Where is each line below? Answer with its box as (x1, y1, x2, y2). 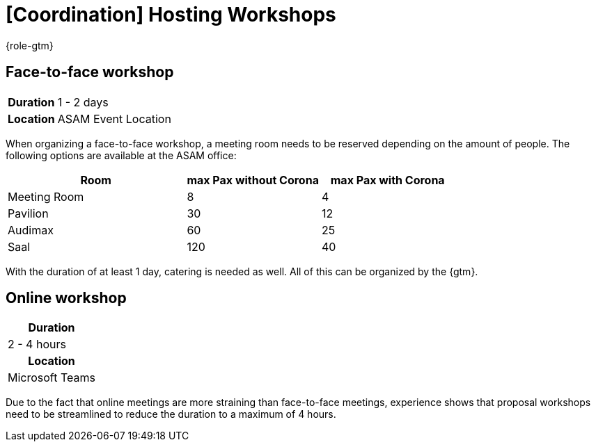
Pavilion (8, 206, 49, 220)
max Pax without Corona (187, 172, 319, 187)
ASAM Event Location (57, 111, 171, 126)
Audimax (8, 222, 54, 237)
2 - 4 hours (8, 337, 66, 352)
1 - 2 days (57, 95, 109, 109)
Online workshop (6, 289, 127, 307)
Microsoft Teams (8, 371, 95, 385)
